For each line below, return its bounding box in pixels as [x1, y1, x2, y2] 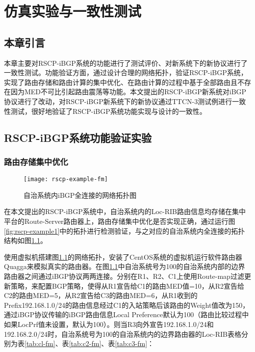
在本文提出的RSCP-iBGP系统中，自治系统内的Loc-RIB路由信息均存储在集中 [4, 206, 246, 217]
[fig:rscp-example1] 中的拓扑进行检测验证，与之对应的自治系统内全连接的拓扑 [4, 225, 245, 236]
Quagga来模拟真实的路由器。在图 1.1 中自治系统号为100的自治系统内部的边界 [4, 261, 245, 271]
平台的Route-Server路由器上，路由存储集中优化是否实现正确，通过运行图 [4, 216, 235, 226]
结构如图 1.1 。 [4, 235, 47, 245]
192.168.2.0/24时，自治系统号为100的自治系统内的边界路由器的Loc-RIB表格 [4, 328, 241, 339]
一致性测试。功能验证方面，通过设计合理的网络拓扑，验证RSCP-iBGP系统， [4, 67, 248, 78]
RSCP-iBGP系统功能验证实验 [4, 130, 152, 145]
